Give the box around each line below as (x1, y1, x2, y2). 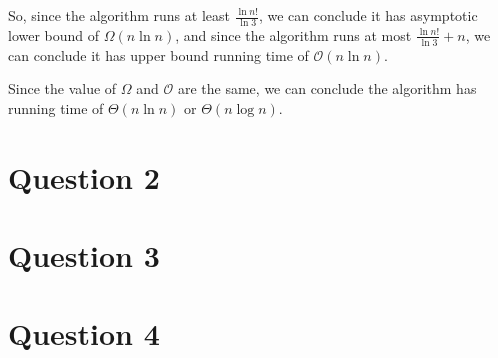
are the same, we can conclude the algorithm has (177, 78, 477, 99)
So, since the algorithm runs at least (8, 5, 230, 25)
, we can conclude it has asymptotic (258, 5, 478, 25)
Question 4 (8, 313, 160, 354)
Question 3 (8, 235, 160, 275)
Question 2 (8, 156, 160, 197)
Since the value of (8, 78, 117, 99)
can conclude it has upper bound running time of (8, 44, 309, 65)
